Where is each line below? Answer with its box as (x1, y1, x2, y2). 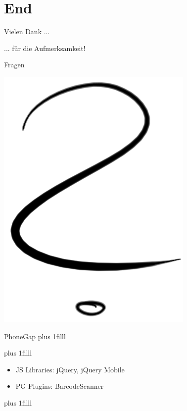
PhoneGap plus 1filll (4, 331, 66, 341)
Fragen (4, 59, 25, 70)
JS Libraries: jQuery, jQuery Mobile (15, 364, 125, 374)
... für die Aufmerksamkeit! (4, 43, 86, 53)
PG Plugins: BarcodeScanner (15, 381, 104, 391)
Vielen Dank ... (4, 26, 50, 37)
